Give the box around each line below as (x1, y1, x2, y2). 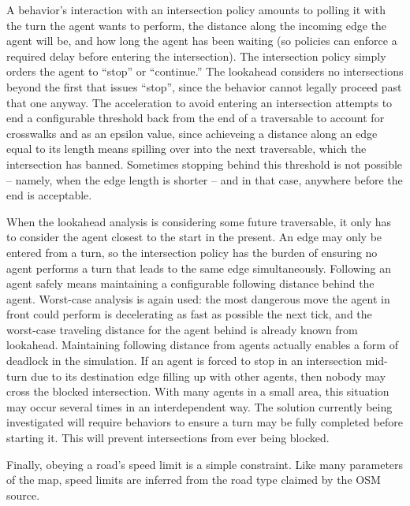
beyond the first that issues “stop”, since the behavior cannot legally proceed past (6, 78, 402, 95)
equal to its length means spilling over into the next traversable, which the (6, 140, 367, 157)
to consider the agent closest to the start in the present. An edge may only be (6, 229, 382, 245)
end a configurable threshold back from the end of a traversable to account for (6, 110, 385, 126)
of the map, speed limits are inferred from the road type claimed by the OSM (6, 471, 381, 488)
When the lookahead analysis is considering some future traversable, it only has (6, 213, 391, 229)
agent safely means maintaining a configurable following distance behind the (6, 275, 375, 292)
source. (6, 486, 40, 503)
